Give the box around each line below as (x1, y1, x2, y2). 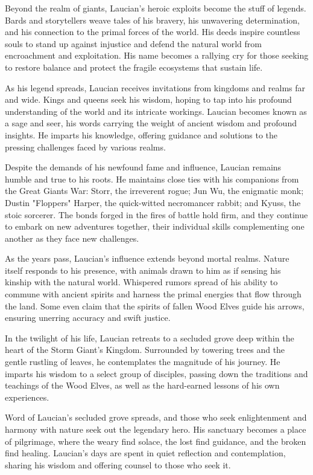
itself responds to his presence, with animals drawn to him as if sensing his (5, 263, 281, 276)
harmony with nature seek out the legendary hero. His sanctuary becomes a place (5, 423, 306, 435)
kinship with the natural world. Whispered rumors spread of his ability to (5, 276, 278, 288)
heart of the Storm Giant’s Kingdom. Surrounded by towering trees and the (5, 343, 285, 356)
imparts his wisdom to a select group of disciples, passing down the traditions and (5, 367, 308, 380)
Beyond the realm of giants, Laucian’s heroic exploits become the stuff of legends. (5, 2, 306, 14)
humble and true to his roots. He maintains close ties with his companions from (5, 172, 299, 185)
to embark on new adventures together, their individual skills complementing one (5, 220, 305, 233)
